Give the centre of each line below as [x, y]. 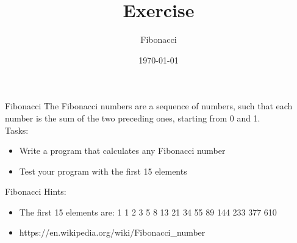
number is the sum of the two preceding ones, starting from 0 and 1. [133, 118]
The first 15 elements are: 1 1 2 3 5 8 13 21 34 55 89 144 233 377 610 [148, 212]
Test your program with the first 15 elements [103, 171]
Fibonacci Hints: [36, 191]
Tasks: [17, 130]
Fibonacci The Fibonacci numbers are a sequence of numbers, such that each [149, 106]
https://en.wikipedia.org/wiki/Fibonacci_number [112, 232]
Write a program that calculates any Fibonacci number [122, 151]
